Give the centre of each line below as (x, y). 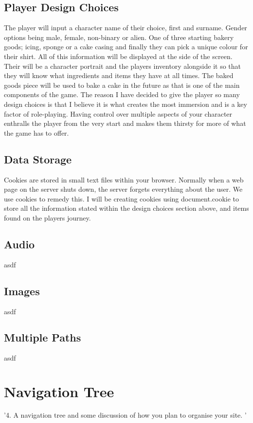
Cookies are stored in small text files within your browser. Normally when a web (124, 179)
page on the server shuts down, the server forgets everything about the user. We (123, 189)
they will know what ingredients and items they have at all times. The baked (119, 75)
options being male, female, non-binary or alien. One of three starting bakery (119, 37)
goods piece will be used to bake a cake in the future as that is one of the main (122, 85)
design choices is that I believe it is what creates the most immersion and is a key (126, 104)
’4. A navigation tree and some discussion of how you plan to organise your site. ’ (125, 415)
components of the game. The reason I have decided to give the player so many (122, 94)
